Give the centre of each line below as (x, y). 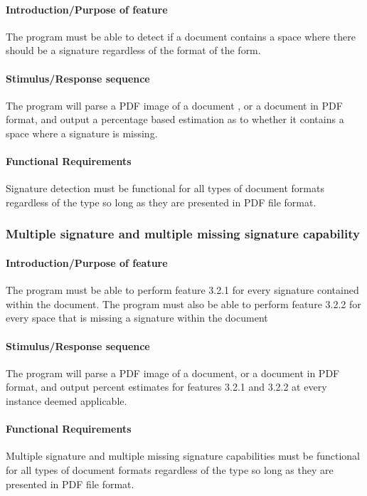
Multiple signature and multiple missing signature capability (183, 234)
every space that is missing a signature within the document (137, 318)
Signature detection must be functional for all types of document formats (165, 188)
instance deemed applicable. (67, 400)
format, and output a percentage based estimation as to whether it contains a (175, 119)
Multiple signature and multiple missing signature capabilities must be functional (183, 456)
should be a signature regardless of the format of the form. (133, 50)
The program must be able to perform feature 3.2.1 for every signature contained (182, 290)
